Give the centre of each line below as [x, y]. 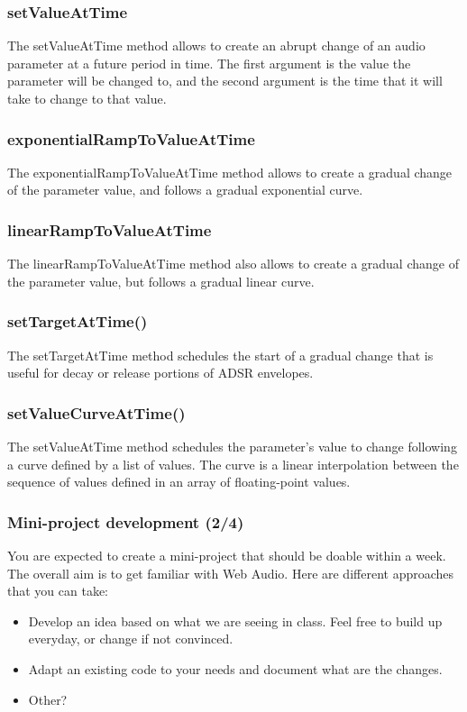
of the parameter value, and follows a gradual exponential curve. [185, 190]
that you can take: [58, 591]
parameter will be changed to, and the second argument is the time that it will [225, 81]
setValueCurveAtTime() [96, 412]
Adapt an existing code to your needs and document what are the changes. [235, 669]
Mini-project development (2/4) [126, 521]
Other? [48, 699]
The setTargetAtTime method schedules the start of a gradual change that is [220, 355]
